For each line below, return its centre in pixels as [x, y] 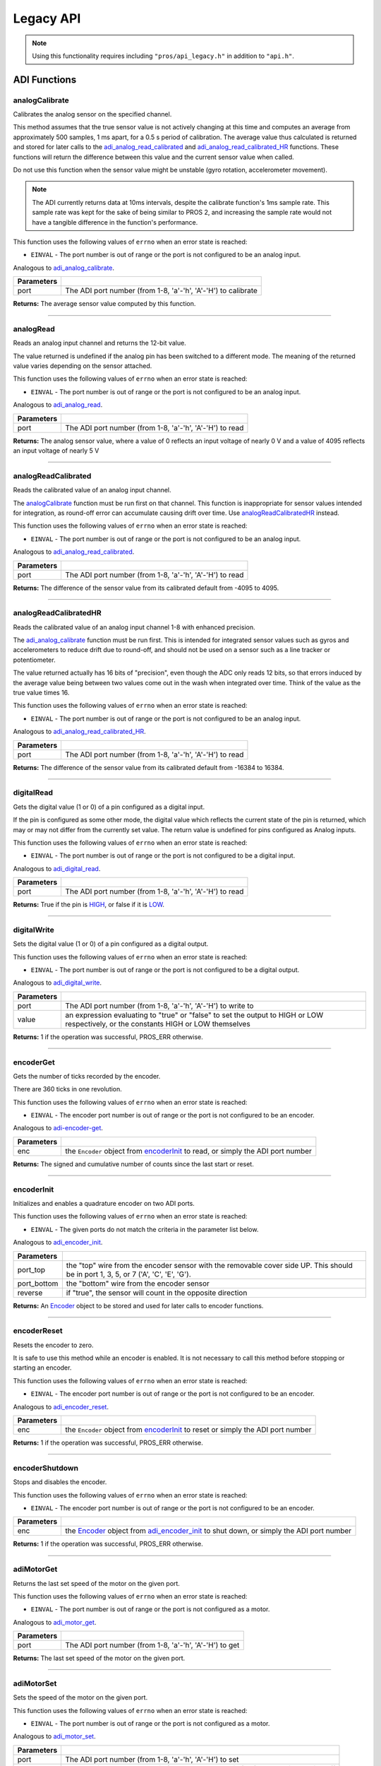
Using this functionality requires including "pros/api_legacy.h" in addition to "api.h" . [163, 56]
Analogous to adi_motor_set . [54, 1736]
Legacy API [47, 18]
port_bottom [38, 1284]
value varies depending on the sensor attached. [83, 366]
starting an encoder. [42, 1368]
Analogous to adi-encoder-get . [58, 1128]
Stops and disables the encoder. [60, 1482]
